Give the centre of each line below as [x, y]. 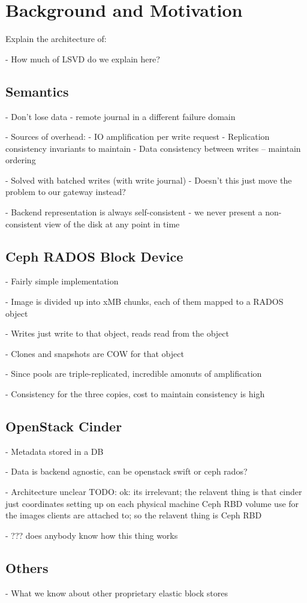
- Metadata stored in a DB [55, 451]
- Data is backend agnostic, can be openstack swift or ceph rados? [127, 471]
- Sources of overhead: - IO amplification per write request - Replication [138, 136]
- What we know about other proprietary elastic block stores [117, 592]
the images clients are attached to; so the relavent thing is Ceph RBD [134, 515]
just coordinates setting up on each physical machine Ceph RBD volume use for [152, 503]
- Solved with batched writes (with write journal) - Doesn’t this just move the [149, 180]
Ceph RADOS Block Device [94, 256]
